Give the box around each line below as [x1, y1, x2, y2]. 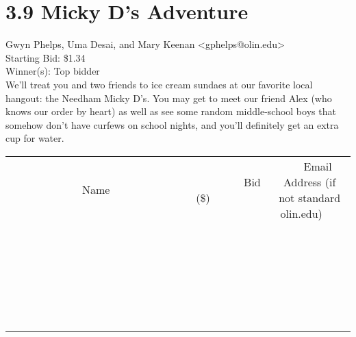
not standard [279, 189, 341, 205]
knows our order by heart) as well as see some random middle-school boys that [5, 104, 336, 118]
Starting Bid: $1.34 [5, 50, 86, 64]
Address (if [283, 173, 336, 190]
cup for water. [5, 131, 64, 145]
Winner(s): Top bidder [5, 64, 100, 78]
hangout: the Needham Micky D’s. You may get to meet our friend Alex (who [5, 90, 332, 105]
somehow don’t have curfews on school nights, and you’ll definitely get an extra [5, 117, 339, 132]
